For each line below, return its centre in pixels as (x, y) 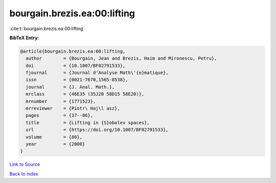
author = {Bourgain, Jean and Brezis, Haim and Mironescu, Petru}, (121, 58)
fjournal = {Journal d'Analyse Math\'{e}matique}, (97, 73)
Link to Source (25, 164)
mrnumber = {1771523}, (61, 101)
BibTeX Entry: (24, 38)
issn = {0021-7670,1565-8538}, (77, 80)
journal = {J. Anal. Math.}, (70, 87)
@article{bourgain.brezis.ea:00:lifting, (73, 51)
